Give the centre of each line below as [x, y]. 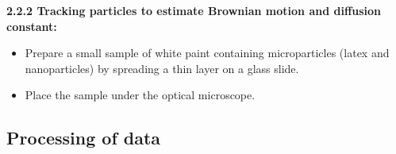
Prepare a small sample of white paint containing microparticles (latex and [207, 53]
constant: [32, 26]
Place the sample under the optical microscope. [140, 95]
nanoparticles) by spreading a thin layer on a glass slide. [162, 68]
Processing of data [84, 138]
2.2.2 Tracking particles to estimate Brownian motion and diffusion [194, 10]
